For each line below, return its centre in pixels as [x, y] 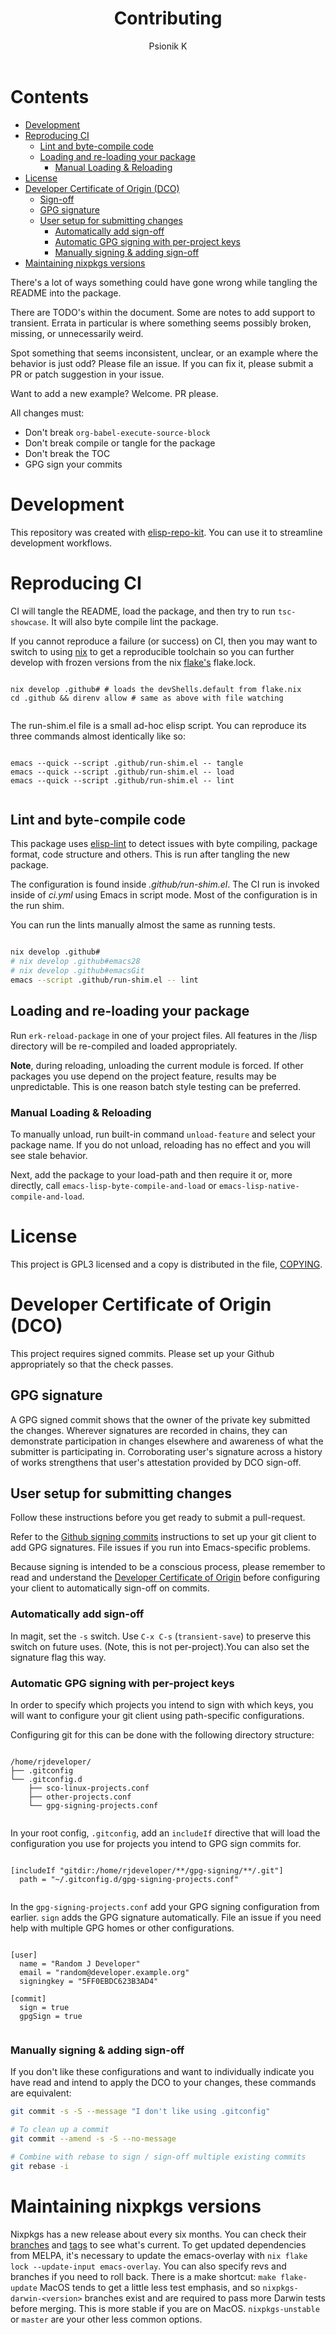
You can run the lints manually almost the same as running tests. [143, 925]
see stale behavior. [49, 1155]
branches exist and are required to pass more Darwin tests [205, 2298]
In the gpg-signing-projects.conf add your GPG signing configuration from [165, 1907]
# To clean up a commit [60, 2130]
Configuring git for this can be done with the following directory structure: [162, 1735]
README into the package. [66, 293]
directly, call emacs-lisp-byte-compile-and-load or [113, 1185]
